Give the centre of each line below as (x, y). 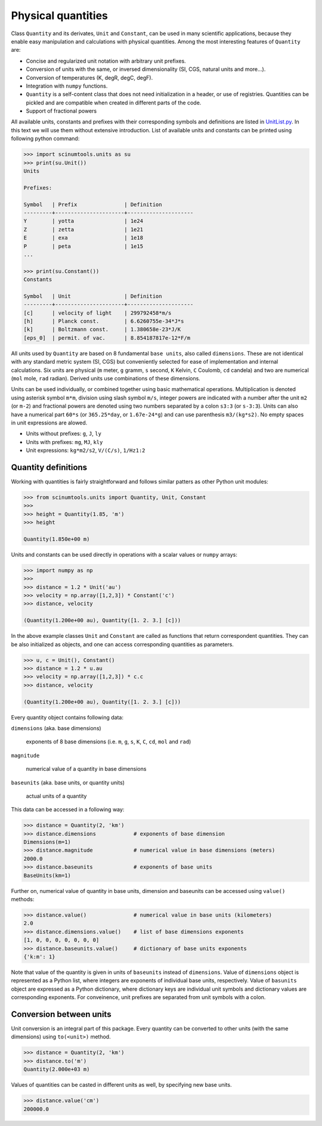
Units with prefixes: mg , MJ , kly (64, 442)
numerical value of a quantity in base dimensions (86, 769)
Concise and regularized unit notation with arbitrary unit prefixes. (106, 61)
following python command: (45, 139)
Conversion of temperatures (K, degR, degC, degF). (89, 77)
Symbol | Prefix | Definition (93, 204)
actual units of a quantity (56, 796)
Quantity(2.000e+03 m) (57, 1069)
